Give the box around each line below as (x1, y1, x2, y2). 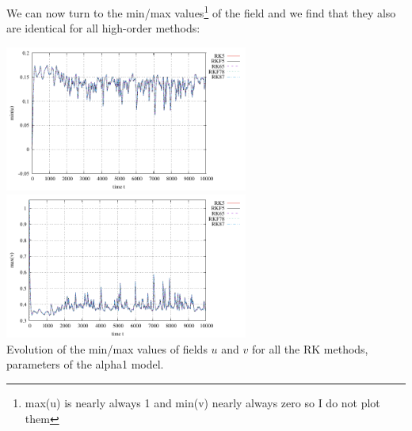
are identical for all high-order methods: (6, 20, 200, 36)
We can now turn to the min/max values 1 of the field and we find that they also (6, 2, 396, 21)
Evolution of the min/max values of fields (6, 340, 208, 357)
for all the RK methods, (251, 340, 368, 357)
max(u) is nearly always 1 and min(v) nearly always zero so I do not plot (25, 395, 380, 411)
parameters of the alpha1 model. (6, 356, 164, 372)
